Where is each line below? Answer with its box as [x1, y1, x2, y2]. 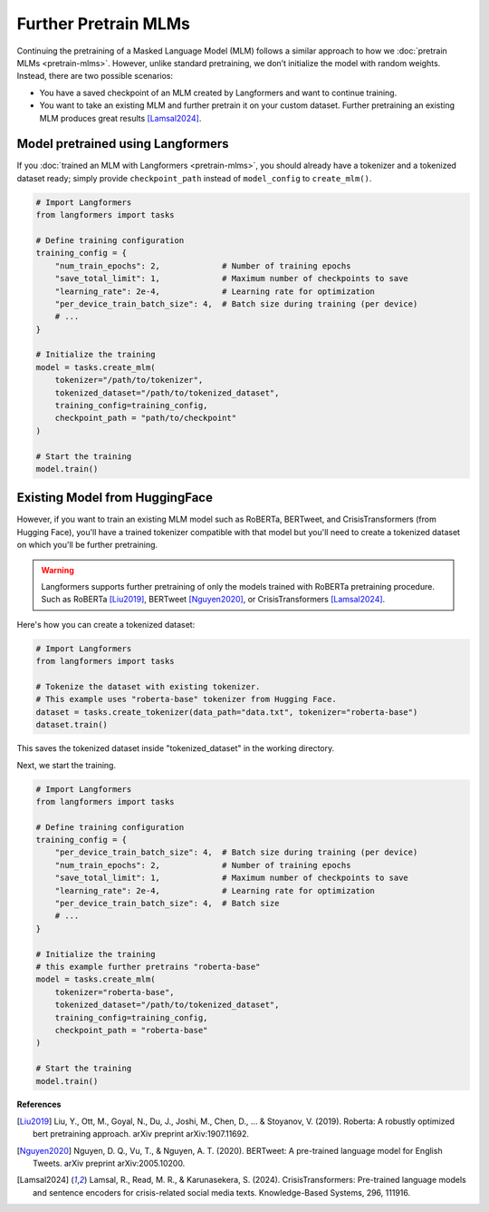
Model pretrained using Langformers [16, 136, 230, 151]
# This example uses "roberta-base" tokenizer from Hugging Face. [35, 694, 337, 705]
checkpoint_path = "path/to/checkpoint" [54, 413, 237, 424]
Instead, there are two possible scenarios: [16, 71, 174, 82]
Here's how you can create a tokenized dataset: [16, 619, 196, 630]
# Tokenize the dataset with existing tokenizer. [35, 681, 261, 691]
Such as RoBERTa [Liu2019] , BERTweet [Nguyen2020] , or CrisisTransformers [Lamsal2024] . [41, 594, 386, 605]
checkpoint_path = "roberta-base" [54, 1025, 208, 1035]
